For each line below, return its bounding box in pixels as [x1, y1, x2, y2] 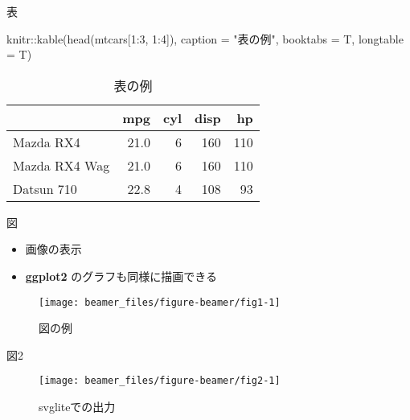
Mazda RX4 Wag [13, 155, 110, 175]
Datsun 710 [13, 179, 77, 198]
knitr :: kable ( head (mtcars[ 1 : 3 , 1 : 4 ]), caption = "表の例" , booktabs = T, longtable [6, 30, 404, 47]
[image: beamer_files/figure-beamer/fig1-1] [39, 296, 281, 308]
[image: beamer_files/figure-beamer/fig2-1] [39, 375, 281, 387]
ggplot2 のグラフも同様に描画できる [25, 267, 218, 284]
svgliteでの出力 [39, 398, 116, 415]
